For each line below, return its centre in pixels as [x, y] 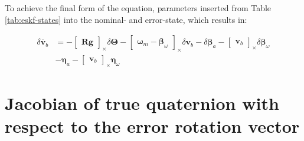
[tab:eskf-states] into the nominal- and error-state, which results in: [126, 19]
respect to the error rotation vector [152, 126]
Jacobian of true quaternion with [142, 103]
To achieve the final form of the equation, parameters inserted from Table [138, 8]
